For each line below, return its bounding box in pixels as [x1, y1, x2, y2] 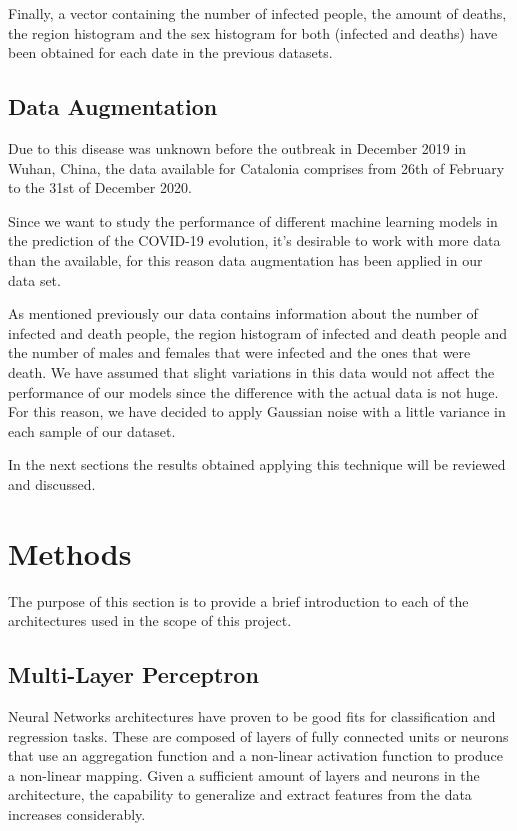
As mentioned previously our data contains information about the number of [8, 303, 478, 324]
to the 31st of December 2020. [8, 177, 192, 198]
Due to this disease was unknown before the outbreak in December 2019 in [8, 137, 467, 158]
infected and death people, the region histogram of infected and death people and [8, 322, 508, 343]
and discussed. [8, 473, 96, 494]
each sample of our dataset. [8, 420, 176, 441]
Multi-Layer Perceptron [8, 659, 259, 690]
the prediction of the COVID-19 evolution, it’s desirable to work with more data [8, 230, 501, 251]
